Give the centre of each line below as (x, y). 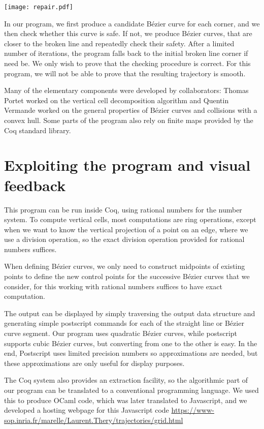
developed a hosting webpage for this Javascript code (87, 410)
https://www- (193, 410)
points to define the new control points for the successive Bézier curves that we (127, 276)
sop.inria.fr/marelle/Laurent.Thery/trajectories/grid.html (94, 420)
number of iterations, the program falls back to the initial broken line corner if (126, 53)
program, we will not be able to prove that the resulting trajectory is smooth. (125, 73)
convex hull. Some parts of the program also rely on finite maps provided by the (129, 120)
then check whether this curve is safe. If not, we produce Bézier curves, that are (128, 33)
